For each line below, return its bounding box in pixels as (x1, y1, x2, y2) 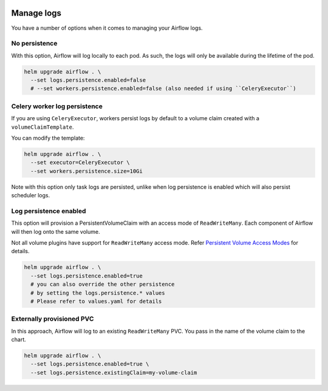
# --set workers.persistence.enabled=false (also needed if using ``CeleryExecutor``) (30, 85, 297, 92)
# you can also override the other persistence (30, 281, 175, 288)
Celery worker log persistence (11, 102, 103, 110)
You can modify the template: (11, 134, 85, 141)
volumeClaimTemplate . (11, 123, 74, 131)
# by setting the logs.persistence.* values (30, 289, 165, 296)
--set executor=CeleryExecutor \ (30, 159, 130, 166)
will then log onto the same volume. (11, 228, 100, 235)
